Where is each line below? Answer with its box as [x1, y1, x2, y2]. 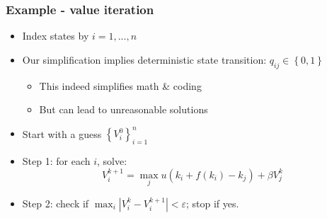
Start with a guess [22, 126, 102, 141]
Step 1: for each [22, 154, 91, 168]
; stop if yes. [185, 195, 239, 210]
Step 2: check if [22, 195, 89, 210]
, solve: [97, 154, 127, 168]
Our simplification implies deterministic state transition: [22, 52, 267, 67]
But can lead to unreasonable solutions [39, 102, 208, 117]
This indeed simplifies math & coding [39, 78, 202, 93]
